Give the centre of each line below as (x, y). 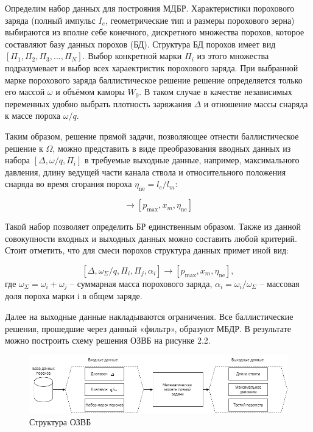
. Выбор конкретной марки (132, 56)
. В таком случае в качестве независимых (216, 92)
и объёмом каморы (90, 92)
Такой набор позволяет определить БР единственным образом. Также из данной (153, 226)
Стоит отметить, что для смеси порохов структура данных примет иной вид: (147, 250)
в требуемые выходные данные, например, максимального (192, 160)
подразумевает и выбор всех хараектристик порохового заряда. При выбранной (152, 67)
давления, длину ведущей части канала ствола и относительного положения (146, 172)
